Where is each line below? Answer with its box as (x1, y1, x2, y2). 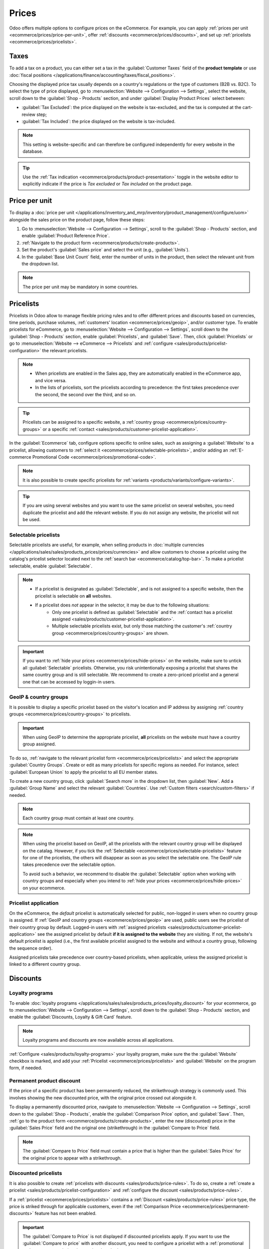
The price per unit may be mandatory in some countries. (22, 284, 138, 290)
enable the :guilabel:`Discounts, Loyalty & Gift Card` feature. (9, 1014, 133, 1020)
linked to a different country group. (9, 961, 81, 967)
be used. (22, 517, 41, 523)
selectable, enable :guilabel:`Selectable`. (9, 563, 93, 569)
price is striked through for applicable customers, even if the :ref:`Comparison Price (9, 1203, 181, 1209)
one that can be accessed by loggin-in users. (22, 678, 116, 684)
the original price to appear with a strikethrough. (22, 1155, 122, 1161)
